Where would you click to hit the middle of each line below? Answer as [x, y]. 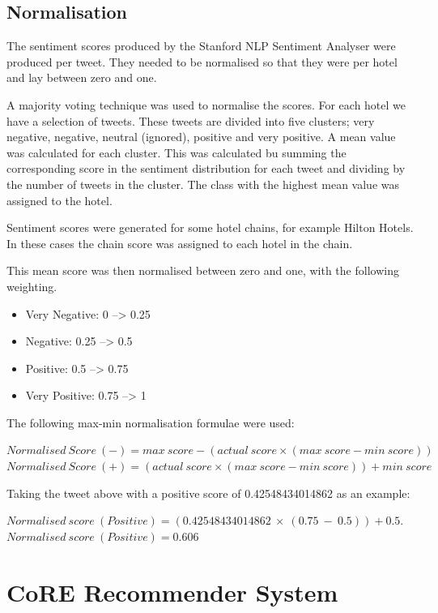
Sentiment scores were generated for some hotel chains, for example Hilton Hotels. [210, 227]
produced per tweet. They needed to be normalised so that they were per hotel [202, 61]
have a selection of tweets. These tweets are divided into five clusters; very [191, 120]
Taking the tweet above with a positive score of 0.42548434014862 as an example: [208, 493]
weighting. [32, 286]
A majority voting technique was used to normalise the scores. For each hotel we [206, 104]
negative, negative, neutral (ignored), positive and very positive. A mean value [201, 137]
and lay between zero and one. [82, 77]
